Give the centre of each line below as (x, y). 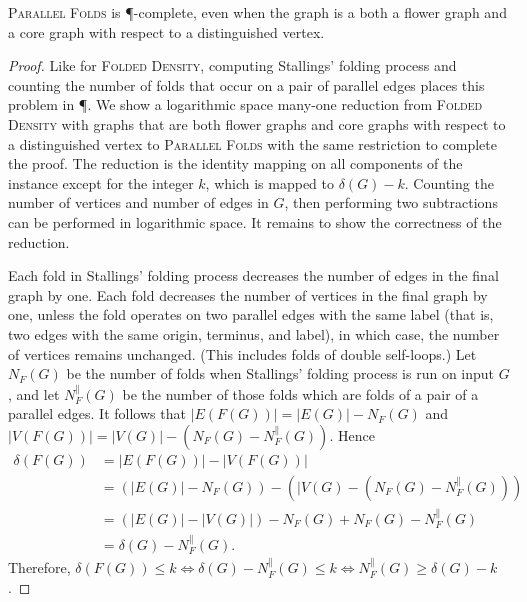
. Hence (352, 434)
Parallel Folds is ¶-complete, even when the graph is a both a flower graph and (257, 12)
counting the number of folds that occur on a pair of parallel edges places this (246, 84)
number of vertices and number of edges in (138, 202)
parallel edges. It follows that (97, 413)
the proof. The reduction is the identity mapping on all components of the (235, 163)
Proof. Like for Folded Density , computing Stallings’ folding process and (232, 65)
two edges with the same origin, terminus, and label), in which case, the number (254, 333)
